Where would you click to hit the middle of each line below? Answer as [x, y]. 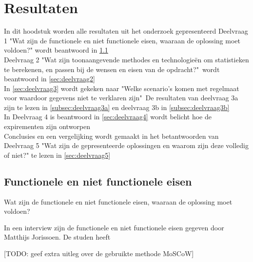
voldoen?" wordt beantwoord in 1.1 [56, 50]
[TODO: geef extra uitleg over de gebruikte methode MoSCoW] [99, 253]
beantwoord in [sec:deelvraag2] [49, 79]
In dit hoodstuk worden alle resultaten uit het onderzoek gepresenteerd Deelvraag [126, 31]
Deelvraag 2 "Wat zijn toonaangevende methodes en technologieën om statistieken [126, 59]
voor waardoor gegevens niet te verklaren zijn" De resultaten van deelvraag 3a [121, 98]
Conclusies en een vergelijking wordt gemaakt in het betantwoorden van [111, 136]
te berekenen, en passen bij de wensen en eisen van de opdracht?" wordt [112, 69]
